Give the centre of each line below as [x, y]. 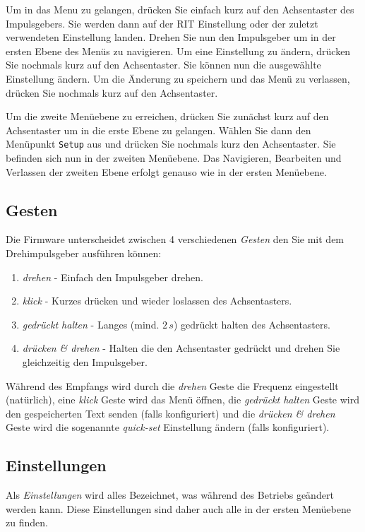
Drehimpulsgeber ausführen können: [84, 253]
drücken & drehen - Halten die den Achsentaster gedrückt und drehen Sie [181, 348]
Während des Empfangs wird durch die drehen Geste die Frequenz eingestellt [172, 385]
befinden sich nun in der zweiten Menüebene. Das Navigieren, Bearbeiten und [174, 158]
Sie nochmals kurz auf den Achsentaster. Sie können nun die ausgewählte [163, 65]
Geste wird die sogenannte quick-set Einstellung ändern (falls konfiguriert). [168, 427]
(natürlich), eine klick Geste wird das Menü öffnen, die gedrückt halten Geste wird [183, 400]
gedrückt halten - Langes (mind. [91, 324]
